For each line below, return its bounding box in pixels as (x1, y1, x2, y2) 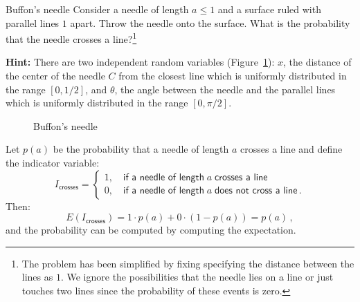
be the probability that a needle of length (53, 142, 229, 156)
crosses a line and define (240, 142, 343, 156)
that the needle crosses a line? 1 (6, 30, 137, 46)
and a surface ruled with (217, 2, 321, 16)
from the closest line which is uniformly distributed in (118, 68, 347, 83)
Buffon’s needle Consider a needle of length (6, 2, 189, 16)
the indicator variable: (6, 155, 100, 169)
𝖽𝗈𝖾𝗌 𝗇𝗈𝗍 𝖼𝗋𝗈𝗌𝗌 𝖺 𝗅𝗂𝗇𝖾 (215, 186, 298, 196)
